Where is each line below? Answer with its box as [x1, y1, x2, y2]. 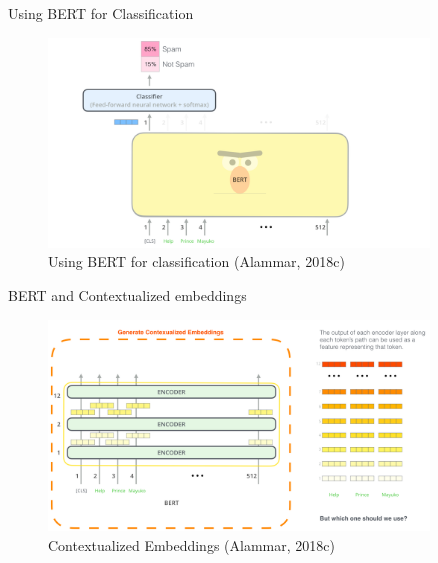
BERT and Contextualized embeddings [8, 284, 247, 305]
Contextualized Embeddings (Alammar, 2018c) [48, 534, 335, 555]
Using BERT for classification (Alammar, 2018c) [48, 251, 345, 272]
